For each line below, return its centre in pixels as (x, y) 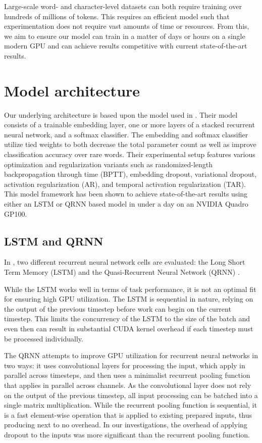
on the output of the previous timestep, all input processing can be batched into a (131, 395)
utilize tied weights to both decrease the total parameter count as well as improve (130, 144)
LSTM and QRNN (54, 241)
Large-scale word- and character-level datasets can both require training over (123, 6)
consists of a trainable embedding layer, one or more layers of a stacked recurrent (129, 125)
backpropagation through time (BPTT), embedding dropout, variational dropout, (130, 174)
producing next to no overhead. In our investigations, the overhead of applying (126, 425)
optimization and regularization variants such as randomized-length (109, 164)
